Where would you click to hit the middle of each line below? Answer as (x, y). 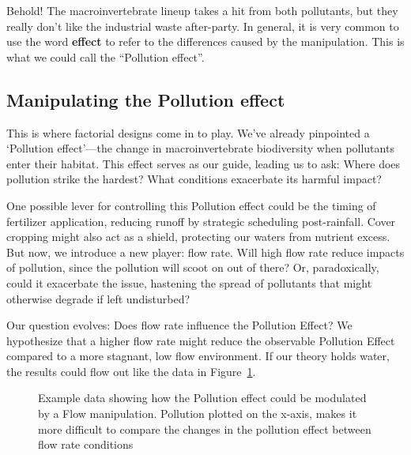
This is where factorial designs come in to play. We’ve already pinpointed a (188, 132)
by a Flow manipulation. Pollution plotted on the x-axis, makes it (198, 414)
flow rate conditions (86, 444)
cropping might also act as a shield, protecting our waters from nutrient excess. (198, 237)
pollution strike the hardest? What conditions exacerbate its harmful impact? (194, 179)
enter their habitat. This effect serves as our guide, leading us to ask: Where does (204, 163)
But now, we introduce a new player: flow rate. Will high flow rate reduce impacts (205, 252)
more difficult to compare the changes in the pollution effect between (205, 429)
